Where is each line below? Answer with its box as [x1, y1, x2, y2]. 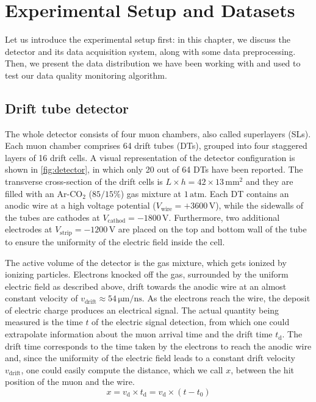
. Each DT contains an [204, 187, 289, 199]
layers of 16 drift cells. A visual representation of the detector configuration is [5, 151, 295, 163]
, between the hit [231, 363, 294, 376]
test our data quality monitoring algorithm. [5, 68, 167, 81]
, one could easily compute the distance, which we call [21, 363, 223, 376]
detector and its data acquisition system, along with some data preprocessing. [5, 45, 296, 57]
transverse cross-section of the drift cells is [5, 175, 163, 188]
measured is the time [5, 315, 83, 328]
